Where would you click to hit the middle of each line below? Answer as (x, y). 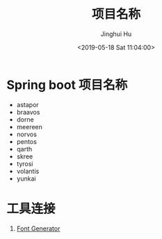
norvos (27, 134)
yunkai (26, 179)
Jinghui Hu (116, 34)
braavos (28, 112)
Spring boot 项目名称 (67, 85)
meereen (30, 126)
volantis (28, 171)
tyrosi (25, 163)
